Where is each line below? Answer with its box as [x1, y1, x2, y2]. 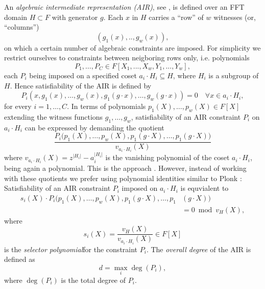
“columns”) [4, 21, 39, 32]
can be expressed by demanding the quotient [25, 122, 164, 132]
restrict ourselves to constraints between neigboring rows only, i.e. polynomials [4, 52, 250, 63]
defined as [4, 254, 35, 264]
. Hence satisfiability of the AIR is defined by [10, 80, 152, 91]
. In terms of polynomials [67, 101, 146, 112]
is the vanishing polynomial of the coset [105, 152, 230, 163]
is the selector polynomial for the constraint [4, 243, 138, 254]
